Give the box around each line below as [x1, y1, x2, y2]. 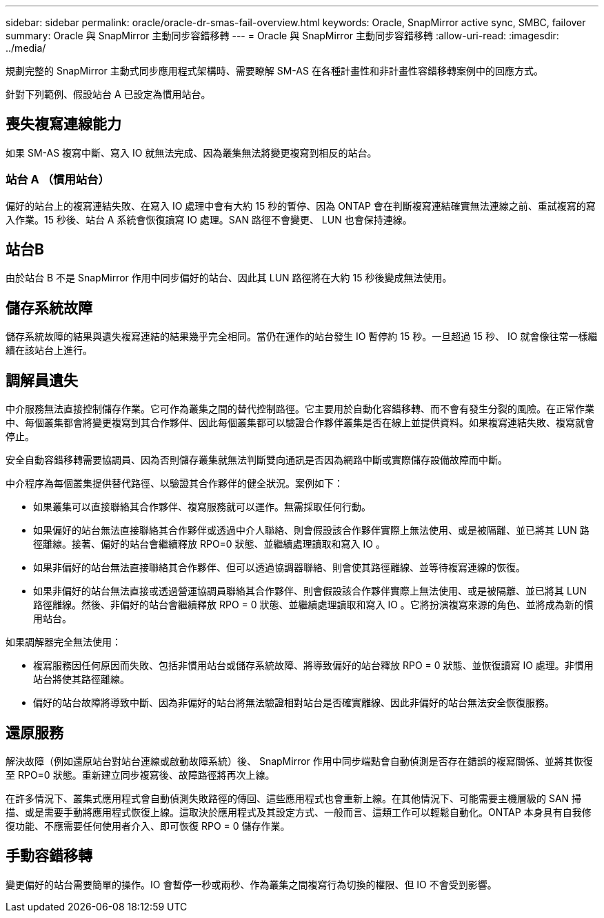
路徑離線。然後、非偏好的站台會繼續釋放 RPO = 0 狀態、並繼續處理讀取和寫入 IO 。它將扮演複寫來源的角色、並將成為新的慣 [33, 599, 594, 611]
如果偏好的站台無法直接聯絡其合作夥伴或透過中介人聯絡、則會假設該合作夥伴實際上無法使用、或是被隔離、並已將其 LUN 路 [33, 524, 590, 537]
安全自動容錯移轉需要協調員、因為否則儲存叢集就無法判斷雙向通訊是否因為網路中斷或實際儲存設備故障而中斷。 [6, 454, 507, 466]
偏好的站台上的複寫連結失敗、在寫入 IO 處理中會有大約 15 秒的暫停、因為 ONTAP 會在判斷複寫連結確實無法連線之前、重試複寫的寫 [6, 199, 596, 212]
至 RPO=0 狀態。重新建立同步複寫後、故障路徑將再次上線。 [6, 768, 275, 781]
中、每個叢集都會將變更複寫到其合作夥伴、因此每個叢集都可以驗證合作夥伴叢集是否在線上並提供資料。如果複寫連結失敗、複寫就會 [6, 417, 594, 429]
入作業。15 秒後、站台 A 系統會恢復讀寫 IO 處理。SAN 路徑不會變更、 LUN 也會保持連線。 [6, 213, 412, 226]
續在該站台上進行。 [6, 344, 92, 357]
